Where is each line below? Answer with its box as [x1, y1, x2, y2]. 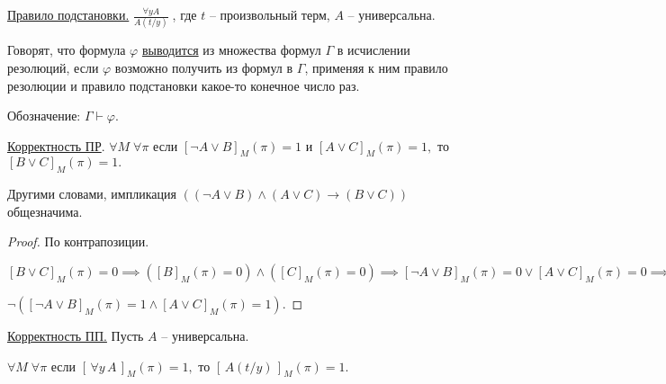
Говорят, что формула [7, 40, 126, 59]
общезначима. [7, 201, 83, 220]
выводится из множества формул [141, 40, 321, 59]
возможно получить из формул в [114, 58, 293, 76]
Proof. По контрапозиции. [7, 232, 149, 251]
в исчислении [337, 40, 410, 59]
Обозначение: [7, 106, 81, 125]
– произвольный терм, [209, 5, 330, 23]
